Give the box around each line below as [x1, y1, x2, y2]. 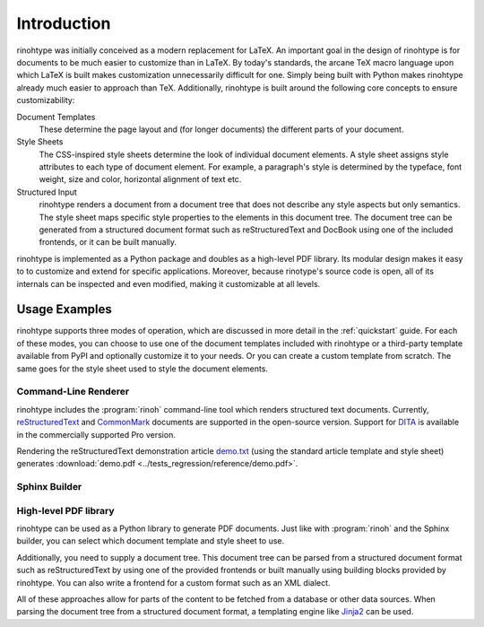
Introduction [16, 13, 111, 33]
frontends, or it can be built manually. [39, 237, 177, 248]
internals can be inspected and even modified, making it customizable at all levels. [16, 278, 321, 289]
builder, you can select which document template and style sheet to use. [16, 536, 285, 546]
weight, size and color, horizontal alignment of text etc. [39, 174, 242, 185]
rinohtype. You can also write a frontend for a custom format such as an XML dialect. [16, 577, 331, 588]
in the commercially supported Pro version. [16, 429, 177, 440]
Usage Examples [16, 301, 112, 318]
